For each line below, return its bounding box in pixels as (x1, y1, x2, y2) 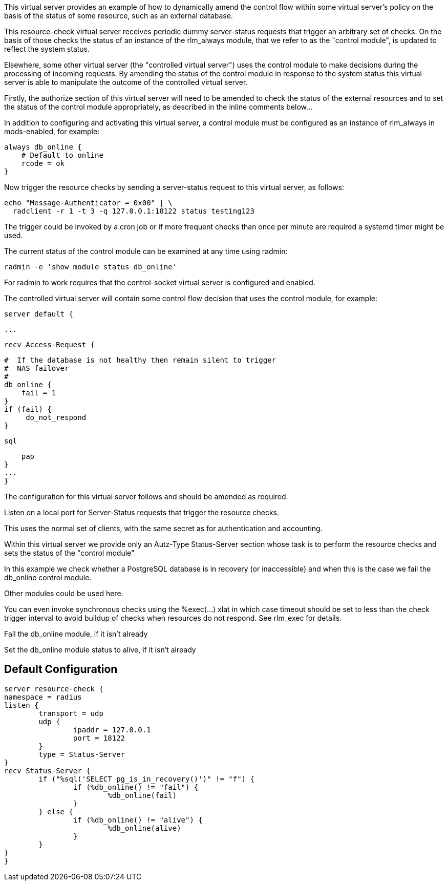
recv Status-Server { (4, 766, 91, 775)
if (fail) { (4, 405, 52, 413)
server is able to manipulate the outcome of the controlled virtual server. (4, 78, 248, 87)
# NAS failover (4, 364, 69, 372)
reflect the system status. (4, 45, 90, 53)
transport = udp (38, 709, 103, 718)
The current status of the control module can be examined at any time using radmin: (4, 247, 288, 256)
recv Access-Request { (4, 341, 95, 349)
